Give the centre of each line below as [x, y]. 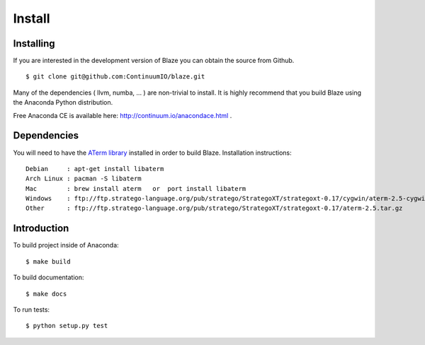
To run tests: [31, 309]
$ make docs [46, 294]
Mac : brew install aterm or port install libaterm [136, 188]
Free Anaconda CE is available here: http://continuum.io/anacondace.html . [123, 115]
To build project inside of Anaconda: [66, 245]
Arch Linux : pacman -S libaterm [84, 179]
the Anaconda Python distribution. [63, 103]
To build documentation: [49, 277]
